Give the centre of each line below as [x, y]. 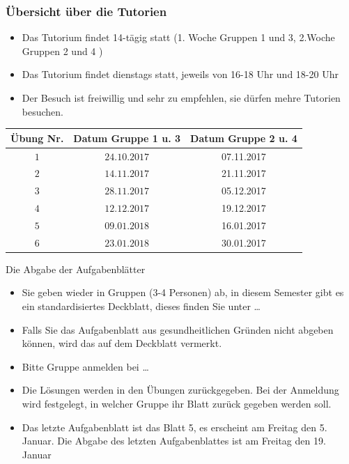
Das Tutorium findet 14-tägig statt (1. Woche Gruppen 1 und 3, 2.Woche [178, 37]
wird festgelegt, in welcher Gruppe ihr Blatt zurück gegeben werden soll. [177, 403]
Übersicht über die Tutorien [86, 11]
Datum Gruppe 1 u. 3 [127, 138]
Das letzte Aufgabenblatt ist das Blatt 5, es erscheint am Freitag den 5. [174, 427]
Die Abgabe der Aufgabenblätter [76, 269]
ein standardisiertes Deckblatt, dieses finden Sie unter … [141, 306]
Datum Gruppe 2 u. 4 [244, 138]
